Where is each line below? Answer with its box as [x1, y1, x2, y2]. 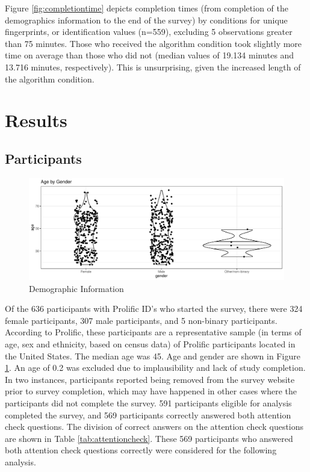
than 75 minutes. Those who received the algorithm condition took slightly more [5, 37, 302, 49]
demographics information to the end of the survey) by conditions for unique [5, 13, 288, 26]
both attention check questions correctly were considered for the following [5, 444, 277, 456]
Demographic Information [29, 282, 124, 294]
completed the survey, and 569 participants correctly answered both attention [5, 408, 291, 421]
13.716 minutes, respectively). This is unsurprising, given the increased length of [5, 60, 301, 73]
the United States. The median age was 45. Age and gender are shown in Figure [5, 349, 300, 362]
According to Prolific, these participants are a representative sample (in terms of [5, 326, 302, 338]
